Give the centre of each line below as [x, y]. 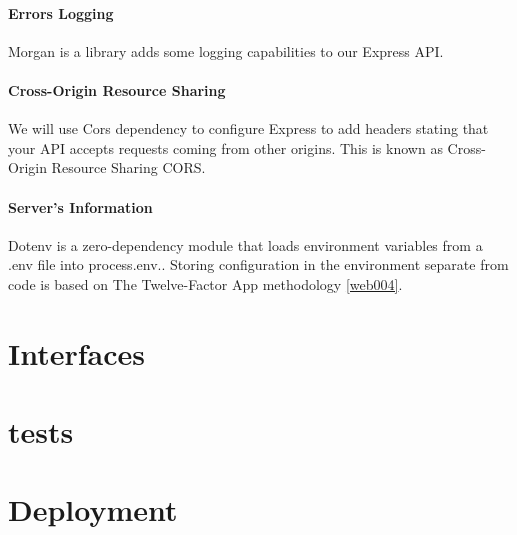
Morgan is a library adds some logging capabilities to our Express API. [226, 50]
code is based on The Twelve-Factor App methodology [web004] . [205, 283]
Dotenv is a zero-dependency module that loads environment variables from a [245, 244]
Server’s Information [80, 206]
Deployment [93, 509]
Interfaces [77, 352]
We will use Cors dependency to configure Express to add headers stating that [248, 128]
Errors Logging [61, 12]
